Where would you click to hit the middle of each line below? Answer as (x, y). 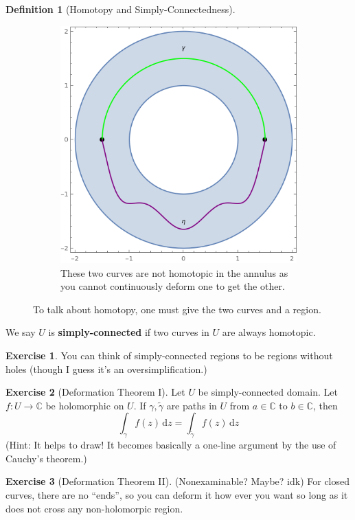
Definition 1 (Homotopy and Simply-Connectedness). (121, 9)
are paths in (192, 405)
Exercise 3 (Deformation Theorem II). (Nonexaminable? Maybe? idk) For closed (178, 481)
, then (325, 405)
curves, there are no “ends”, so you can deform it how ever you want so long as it (177, 494)
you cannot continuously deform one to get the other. (173, 286)
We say (21, 332)
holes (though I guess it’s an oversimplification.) (106, 369)
